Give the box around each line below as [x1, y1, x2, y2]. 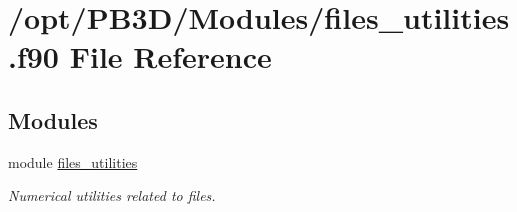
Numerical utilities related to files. [8, 185, 216, 206]
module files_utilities [8, 151, 138, 172]
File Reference [69, 36, 272, 77]
